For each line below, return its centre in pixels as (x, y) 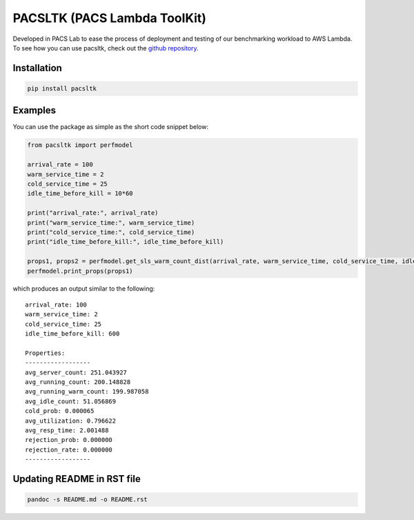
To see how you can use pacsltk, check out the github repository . (106, 48)
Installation (37, 68)
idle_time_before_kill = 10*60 (80, 194)
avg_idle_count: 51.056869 (71, 401)
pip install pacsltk (62, 88)
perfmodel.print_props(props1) (80, 271)
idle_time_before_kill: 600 (72, 334)
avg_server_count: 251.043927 (76, 372)
